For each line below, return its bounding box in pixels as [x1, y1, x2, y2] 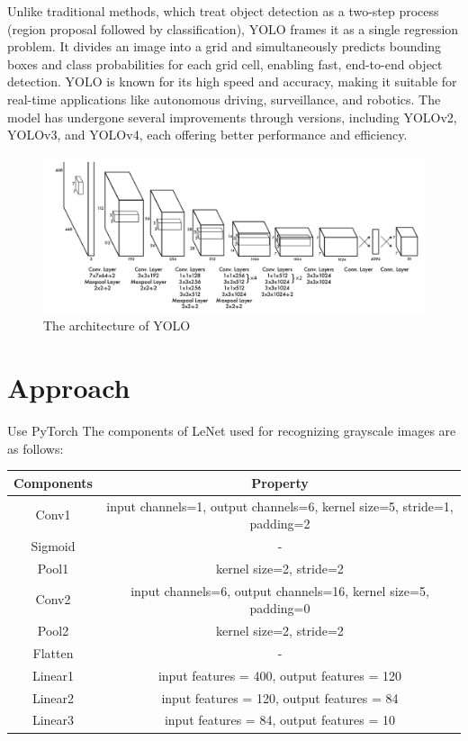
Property [251, 473, 309, 492]
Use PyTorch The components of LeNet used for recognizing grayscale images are [7, 420, 456, 439]
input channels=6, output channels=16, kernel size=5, [130, 581, 429, 600]
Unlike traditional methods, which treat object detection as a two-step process [7, 2, 439, 20]
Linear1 [31, 665, 75, 684]
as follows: [7, 438, 64, 457]
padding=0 [249, 599, 310, 618]
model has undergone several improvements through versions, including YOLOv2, [7, 107, 457, 126]
